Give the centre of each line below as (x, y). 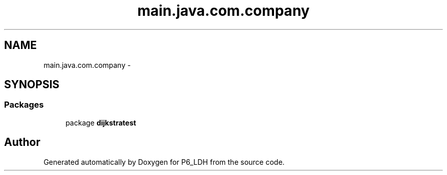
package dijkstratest (101, 122)
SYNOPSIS (32, 85)
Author (22, 142)
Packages (24, 105)
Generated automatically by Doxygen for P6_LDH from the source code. (164, 162)
